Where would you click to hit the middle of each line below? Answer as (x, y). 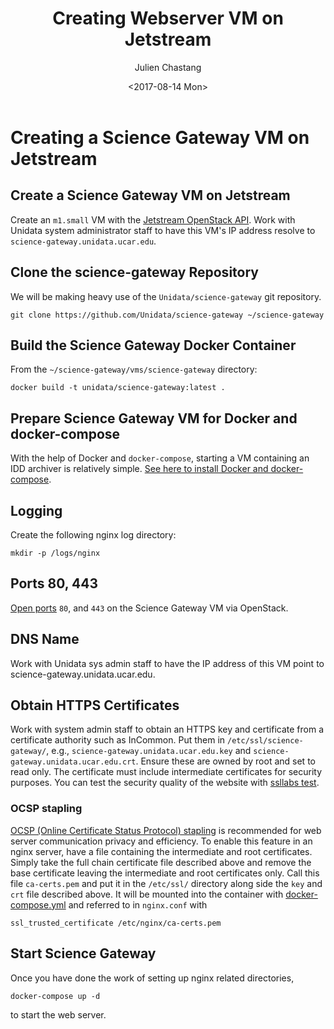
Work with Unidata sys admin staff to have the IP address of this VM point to (167, 663)
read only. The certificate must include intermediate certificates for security (166, 772)
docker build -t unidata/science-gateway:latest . (118, 388)
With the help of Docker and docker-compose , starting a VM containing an (160, 458)
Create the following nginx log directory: (93, 535)
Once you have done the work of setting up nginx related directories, (152, 978)
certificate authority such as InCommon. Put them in (118, 740)
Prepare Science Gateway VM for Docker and (154, 418)
